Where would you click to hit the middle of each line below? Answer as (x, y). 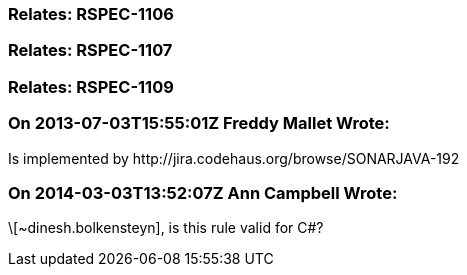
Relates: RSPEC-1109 (91, 86)
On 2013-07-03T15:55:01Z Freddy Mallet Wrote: (199, 123)
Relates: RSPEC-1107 (90, 50)
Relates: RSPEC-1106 (91, 14)
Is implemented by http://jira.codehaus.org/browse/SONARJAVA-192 (234, 158)
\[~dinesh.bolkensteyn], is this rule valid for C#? (166, 228)
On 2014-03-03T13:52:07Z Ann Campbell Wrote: (203, 192)
